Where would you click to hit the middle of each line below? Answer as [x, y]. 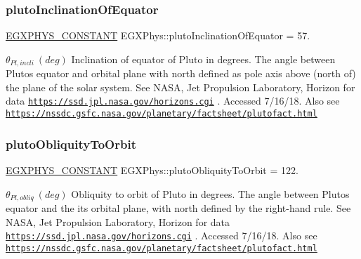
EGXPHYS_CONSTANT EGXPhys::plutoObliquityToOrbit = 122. [152, 170]
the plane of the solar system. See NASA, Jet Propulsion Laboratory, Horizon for [180, 87]
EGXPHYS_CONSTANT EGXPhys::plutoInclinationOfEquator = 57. [158, 35]
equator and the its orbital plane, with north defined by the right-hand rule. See [178, 208]
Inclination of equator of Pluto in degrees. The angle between [203, 59]
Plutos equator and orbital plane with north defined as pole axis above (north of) [181, 73]
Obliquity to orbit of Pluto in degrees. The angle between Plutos [210, 193]
